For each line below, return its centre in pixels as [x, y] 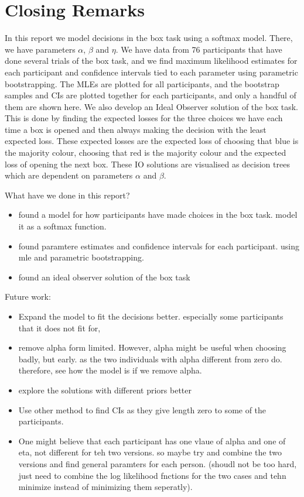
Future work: [28, 297]
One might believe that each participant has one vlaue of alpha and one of [152, 441]
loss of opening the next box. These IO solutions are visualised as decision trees [147, 164]
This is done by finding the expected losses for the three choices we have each [144, 118]
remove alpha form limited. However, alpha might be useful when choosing [152, 347]
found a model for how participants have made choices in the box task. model [158, 215]
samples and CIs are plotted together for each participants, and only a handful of [151, 95]
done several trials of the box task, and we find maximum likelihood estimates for [151, 61]
